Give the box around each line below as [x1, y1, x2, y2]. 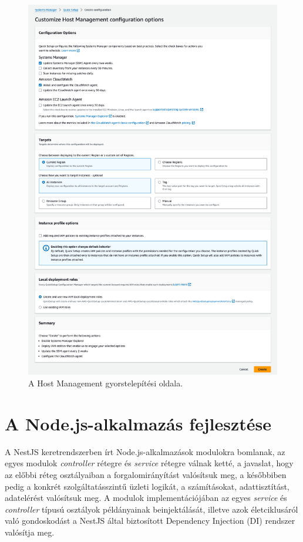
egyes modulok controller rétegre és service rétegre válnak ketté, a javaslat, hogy [5, 457, 294, 469]
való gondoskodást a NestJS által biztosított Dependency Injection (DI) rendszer [5, 514, 295, 527]
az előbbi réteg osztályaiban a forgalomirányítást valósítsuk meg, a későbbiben [5, 468, 287, 480]
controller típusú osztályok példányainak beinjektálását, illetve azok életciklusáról [5, 503, 298, 515]
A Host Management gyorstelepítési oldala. [28, 377, 183, 389]
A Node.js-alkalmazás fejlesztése [5, 411, 271, 435]
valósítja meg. [5, 526, 55, 538]
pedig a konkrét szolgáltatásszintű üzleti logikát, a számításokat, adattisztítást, [5, 480, 289, 492]
